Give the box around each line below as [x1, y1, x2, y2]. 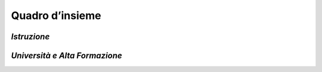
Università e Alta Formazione [11, 51, 122, 61]
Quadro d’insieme [11, 9, 101, 22]
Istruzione [11, 32, 50, 42]
